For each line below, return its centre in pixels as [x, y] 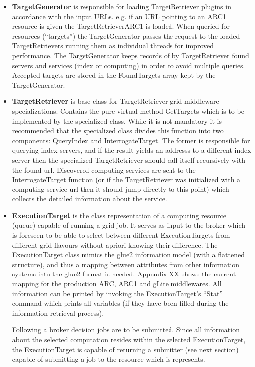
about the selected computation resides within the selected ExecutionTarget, [129, 339]
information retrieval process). [58, 313]
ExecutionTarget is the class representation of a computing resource [119, 215]
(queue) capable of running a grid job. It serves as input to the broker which [129, 225]
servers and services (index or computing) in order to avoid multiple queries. [128, 65]
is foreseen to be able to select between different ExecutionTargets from [121, 235]
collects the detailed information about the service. [89, 199]
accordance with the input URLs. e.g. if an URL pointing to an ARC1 [119, 16]
